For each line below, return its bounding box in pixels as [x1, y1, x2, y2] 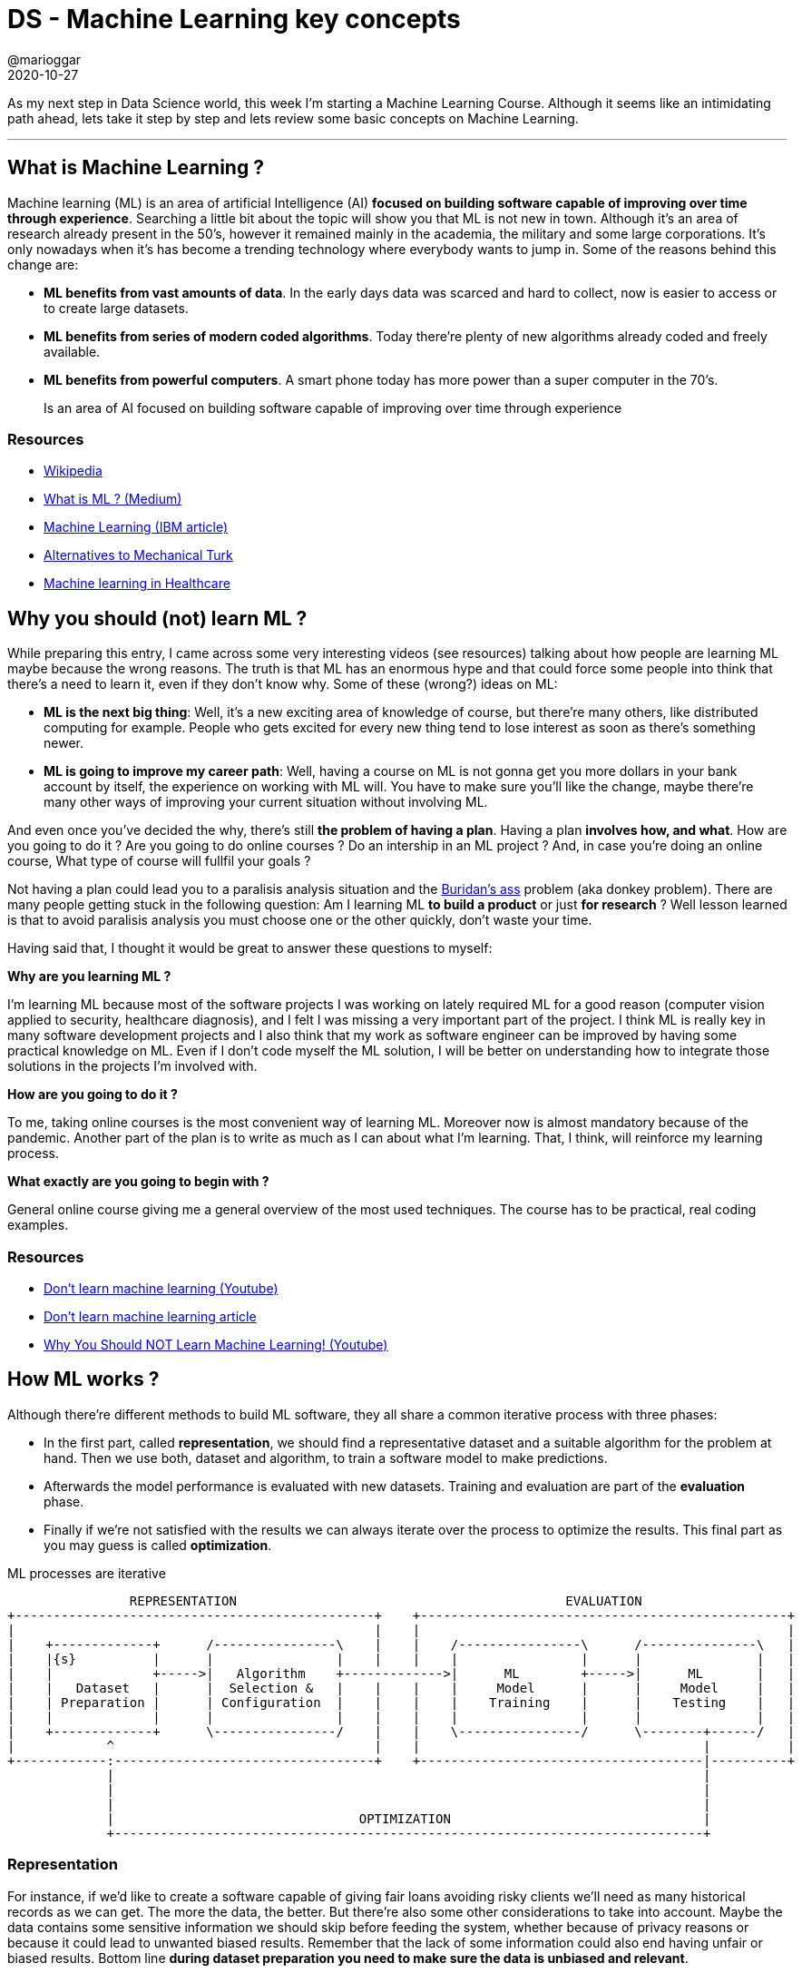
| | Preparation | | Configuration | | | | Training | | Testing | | [7, 1694, 796, 1710]
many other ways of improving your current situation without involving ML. [44, 794, 488, 810]
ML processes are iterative [7, 1565, 166, 1581]
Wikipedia [44, 463, 103, 479]
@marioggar [7, 51, 82, 67]
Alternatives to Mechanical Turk [44, 547, 233, 564]
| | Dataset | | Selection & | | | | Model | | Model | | [7, 1680, 796, 1695]
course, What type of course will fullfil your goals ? [7, 853, 311, 869]
